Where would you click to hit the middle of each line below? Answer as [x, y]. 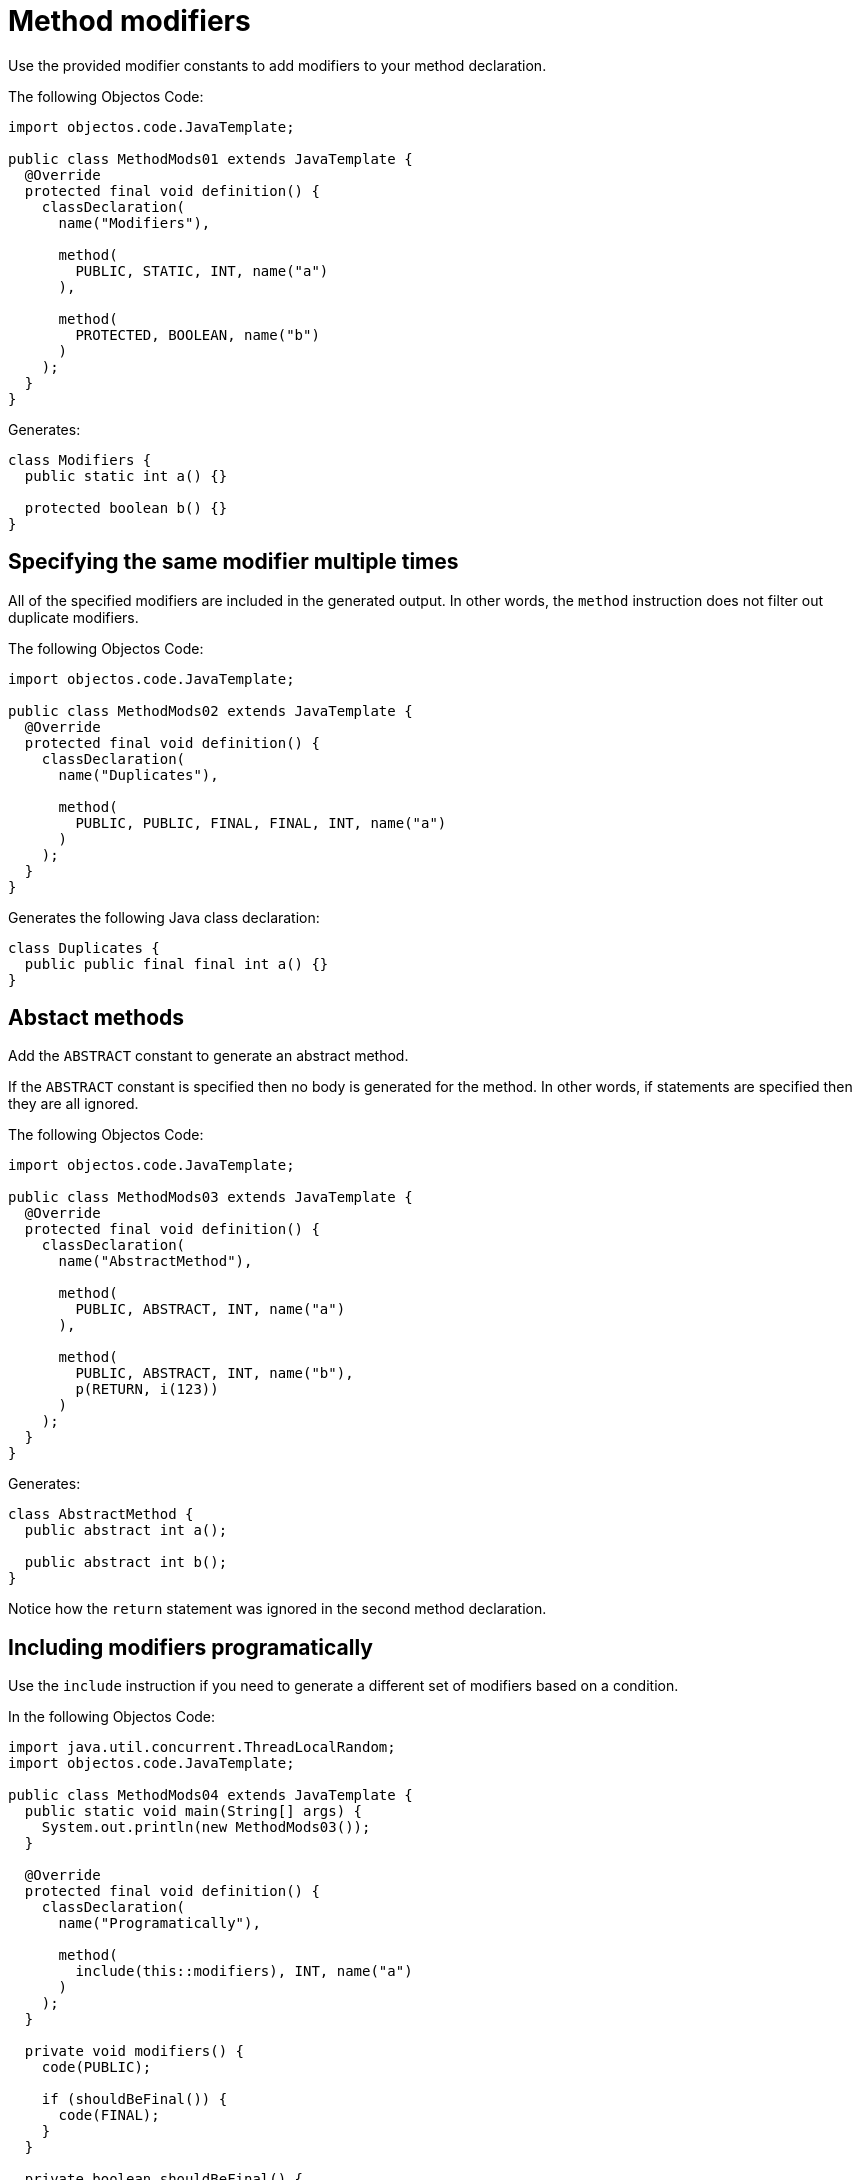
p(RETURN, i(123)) [147, 1389]
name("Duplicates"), [138, 774]
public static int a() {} [126, 475]
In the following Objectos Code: [112, 1717]
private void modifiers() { [134, 2051]
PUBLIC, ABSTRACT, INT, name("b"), [214, 1373]
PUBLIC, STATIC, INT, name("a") [202, 270]
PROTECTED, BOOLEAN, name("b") [197, 334]
